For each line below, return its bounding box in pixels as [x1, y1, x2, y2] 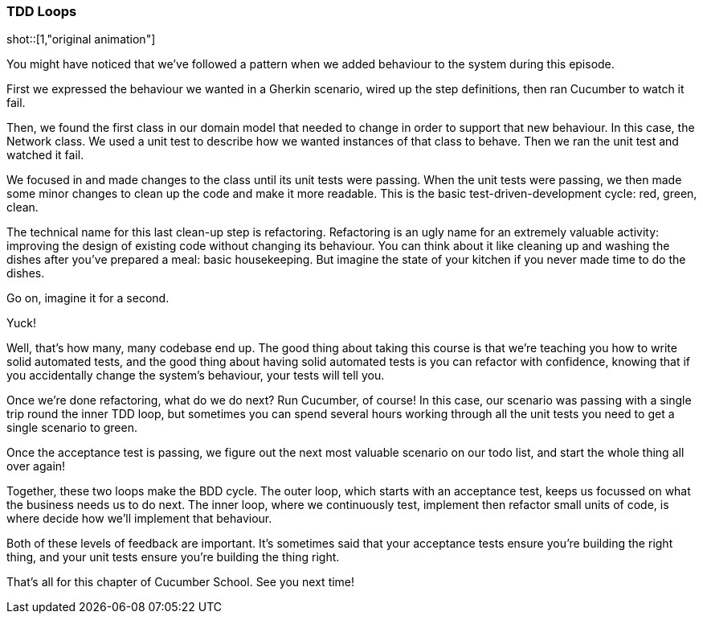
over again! [6, 459, 66, 474]
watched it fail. [6, 148, 84, 162]
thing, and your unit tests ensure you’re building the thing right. [6, 550, 340, 565]
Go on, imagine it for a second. [6, 291, 170, 306]
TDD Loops [6, 3, 77, 19]
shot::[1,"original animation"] [6, 32, 156, 47]
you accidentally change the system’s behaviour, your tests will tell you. [6, 368, 385, 383]
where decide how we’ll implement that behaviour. [6, 511, 272, 526]
